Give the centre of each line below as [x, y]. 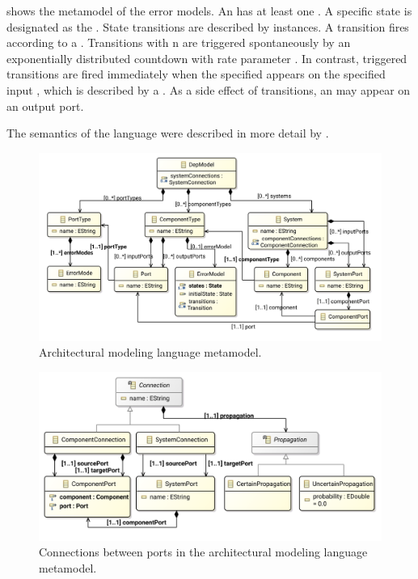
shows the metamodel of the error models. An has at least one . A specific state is [209, 11]
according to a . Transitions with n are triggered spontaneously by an [179, 42]
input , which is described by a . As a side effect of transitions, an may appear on [209, 89]
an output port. [45, 106]
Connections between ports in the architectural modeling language [203, 552]
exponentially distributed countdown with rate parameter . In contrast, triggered [207, 58]
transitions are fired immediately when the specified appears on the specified [196, 74]
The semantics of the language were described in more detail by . [168, 133]
